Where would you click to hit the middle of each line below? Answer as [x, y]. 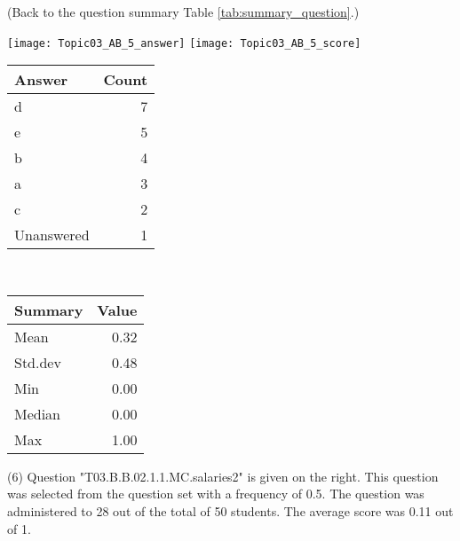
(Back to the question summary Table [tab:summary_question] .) [183, 12]
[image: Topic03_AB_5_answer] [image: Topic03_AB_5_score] [184, 43]
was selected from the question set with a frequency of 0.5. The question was [216, 494]
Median [38, 413]
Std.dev [38, 362]
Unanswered [52, 235]
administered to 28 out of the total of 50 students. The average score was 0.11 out [230, 511]
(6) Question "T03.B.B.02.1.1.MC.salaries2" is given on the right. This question [223, 476]
